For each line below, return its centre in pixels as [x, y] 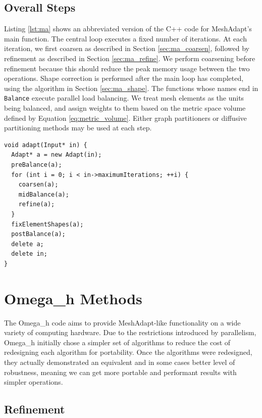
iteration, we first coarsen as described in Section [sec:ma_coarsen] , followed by [127, 48]
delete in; [29, 254]
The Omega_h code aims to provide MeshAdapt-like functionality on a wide [122, 322]
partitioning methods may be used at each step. [78, 128]
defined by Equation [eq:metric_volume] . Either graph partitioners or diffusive [125, 118]
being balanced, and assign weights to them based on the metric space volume [125, 108]
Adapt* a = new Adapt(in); [57, 155]
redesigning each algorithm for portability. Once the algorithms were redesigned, [128, 352]
